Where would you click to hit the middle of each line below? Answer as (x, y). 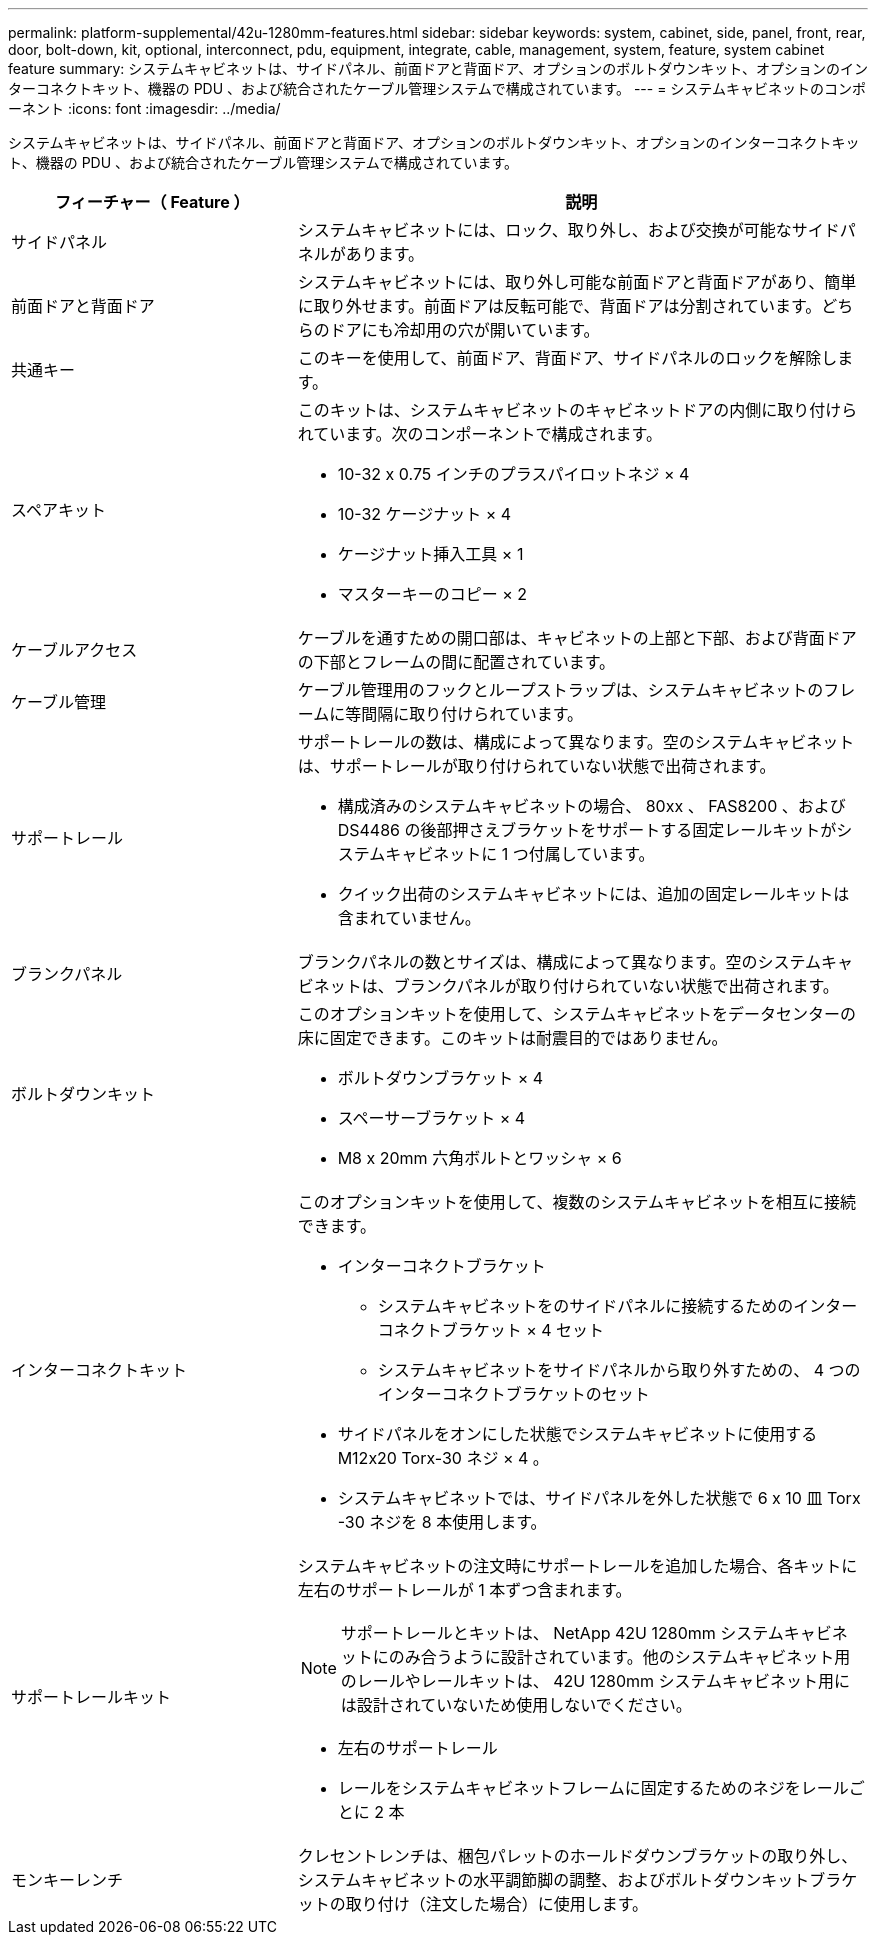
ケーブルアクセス (74, 650)
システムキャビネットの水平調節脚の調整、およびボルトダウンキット (553, 1880)
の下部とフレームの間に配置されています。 (456, 662)
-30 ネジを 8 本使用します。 (442, 1522)
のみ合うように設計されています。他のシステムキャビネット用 (619, 1657)
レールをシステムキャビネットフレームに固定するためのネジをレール (593, 1788)
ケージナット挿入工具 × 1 (430, 554)
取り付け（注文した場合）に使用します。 (497, 1904)
